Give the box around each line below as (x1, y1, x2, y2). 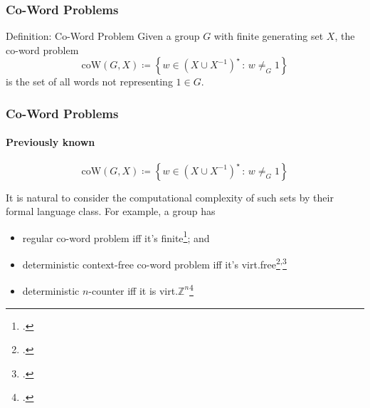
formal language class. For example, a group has (6, 204, 216, 219)
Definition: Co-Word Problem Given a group (6, 28, 200, 43)
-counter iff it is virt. (88, 283, 179, 298)
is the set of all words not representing (6, 74, 173, 89)
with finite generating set (213, 28, 324, 43)
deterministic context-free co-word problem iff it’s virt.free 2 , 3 (22, 255, 287, 271)
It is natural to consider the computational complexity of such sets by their (6, 189, 334, 204)
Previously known (6, 135, 95, 150)
